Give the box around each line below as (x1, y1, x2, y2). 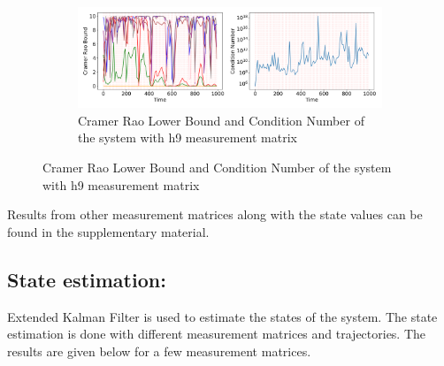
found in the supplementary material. (7, 222, 210, 240)
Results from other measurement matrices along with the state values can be (7, 205, 423, 224)
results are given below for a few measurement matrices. (7, 341, 311, 360)
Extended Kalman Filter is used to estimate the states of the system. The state (7, 307, 438, 325)
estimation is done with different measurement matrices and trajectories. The (7, 324, 426, 343)
